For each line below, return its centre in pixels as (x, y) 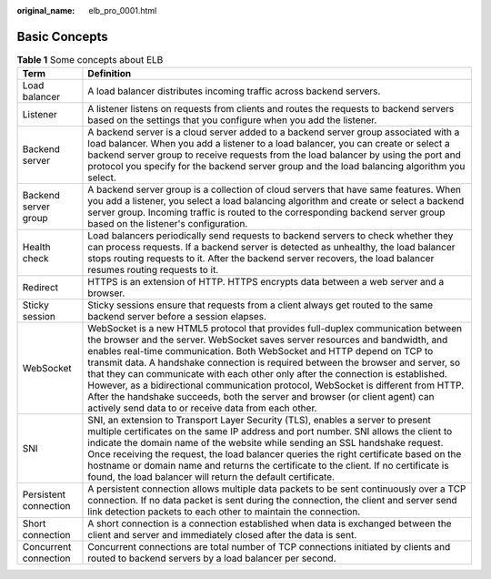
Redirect (40, 288)
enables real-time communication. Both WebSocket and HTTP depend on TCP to (261, 351)
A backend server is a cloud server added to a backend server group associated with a (274, 132)
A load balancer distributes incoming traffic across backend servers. (234, 91)
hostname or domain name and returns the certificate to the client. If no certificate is (268, 466)
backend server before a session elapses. (177, 317)
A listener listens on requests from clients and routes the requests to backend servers (271, 109)
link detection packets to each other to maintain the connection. (224, 512)
